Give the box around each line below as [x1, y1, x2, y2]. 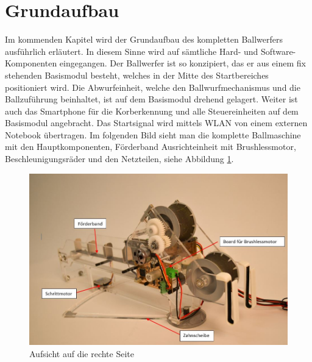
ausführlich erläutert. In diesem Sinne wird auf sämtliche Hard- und [5, 44, 258, 57]
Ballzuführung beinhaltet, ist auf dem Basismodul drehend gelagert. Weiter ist [5, 93, 298, 105]
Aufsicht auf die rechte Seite [29, 347, 134, 360]
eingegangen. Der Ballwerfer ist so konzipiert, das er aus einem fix [59, 57, 306, 69]
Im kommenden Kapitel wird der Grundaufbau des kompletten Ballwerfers [5, 33, 283, 46]
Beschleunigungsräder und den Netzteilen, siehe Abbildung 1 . [5, 152, 234, 165]
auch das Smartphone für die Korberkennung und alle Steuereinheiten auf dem [5, 104, 299, 117]
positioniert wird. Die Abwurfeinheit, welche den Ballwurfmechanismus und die [5, 80, 300, 93]
